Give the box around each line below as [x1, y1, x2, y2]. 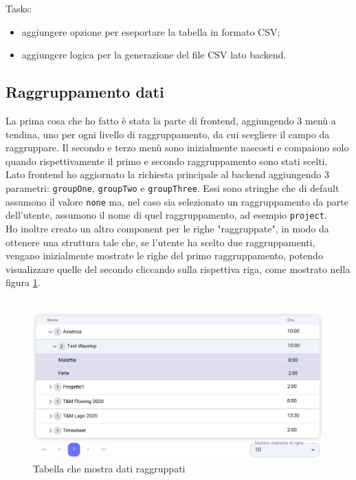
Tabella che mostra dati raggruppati [33, 461, 186, 476]
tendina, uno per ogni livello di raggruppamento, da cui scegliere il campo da [5, 127, 330, 141]
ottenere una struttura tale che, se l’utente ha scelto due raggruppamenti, [5, 234, 315, 249]
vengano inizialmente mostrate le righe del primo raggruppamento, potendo [5, 248, 323, 263]
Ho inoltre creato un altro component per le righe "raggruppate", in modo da [5, 221, 329, 235]
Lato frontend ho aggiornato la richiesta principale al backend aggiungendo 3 [5, 167, 330, 182]
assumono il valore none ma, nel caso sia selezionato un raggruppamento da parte [5, 194, 348, 208]
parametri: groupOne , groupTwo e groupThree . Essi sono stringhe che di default [5, 180, 340, 195]
